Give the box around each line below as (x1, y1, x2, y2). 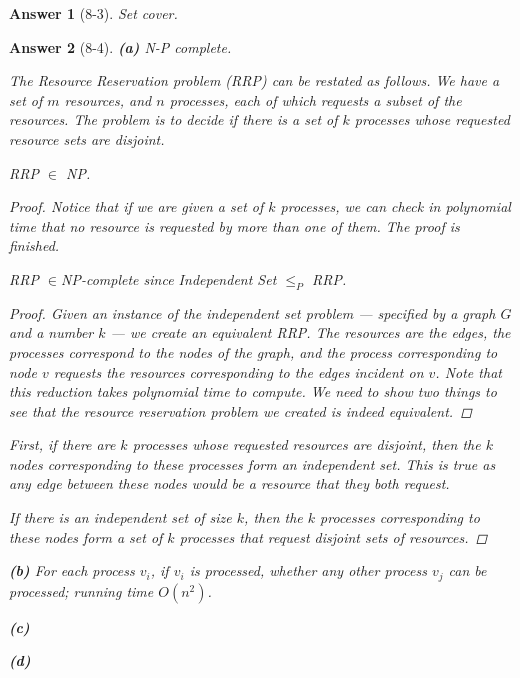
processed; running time (9, 580, 154, 601)
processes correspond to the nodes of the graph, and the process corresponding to (9, 341, 498, 362)
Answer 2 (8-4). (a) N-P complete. (9, 36, 232, 57)
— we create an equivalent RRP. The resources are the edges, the (110, 322, 511, 343)
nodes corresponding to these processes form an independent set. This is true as (9, 453, 496, 474)
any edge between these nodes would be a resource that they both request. (9, 473, 450, 494)
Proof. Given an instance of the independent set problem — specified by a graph (9, 302, 496, 323)
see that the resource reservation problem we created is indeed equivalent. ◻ (9, 400, 472, 421)
